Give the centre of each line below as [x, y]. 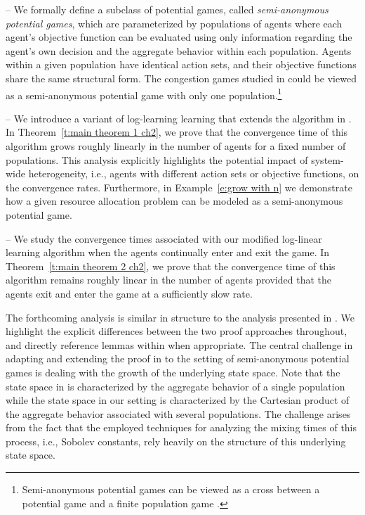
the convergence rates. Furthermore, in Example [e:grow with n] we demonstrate [179, 187]
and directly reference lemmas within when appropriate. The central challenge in [179, 344]
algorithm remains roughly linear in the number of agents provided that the [168, 280]
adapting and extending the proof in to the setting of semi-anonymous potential [178, 358]
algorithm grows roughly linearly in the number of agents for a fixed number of [176, 146]
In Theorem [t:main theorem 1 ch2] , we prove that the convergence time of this [177, 132]
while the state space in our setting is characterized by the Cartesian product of [178, 400]
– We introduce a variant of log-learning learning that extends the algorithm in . [179, 118]
